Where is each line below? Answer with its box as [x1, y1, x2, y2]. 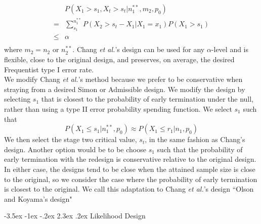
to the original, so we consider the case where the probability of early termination [4, 173, 257, 184]
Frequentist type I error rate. [4, 64, 94, 74]
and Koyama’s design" [4, 193, 72, 204]
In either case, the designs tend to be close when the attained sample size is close [4, 163, 255, 174]
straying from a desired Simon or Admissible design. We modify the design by [4, 83, 245, 94]
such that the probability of [157, 144, 243, 154]
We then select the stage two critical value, [4, 134, 137, 145]
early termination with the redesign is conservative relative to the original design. [4, 154, 256, 164]
